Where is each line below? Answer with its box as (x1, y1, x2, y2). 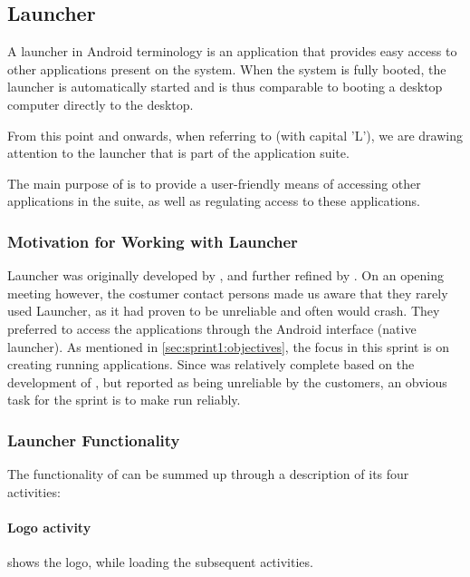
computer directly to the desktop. (7, 94, 194, 113)
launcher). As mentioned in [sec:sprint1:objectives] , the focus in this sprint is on (7, 337, 450, 356)
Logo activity (7, 517, 91, 536)
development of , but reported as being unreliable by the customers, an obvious (7, 372, 447, 391)
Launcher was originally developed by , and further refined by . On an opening (7, 266, 445, 285)
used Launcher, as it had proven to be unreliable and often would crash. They (7, 301, 440, 320)
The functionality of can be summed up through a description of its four (7, 465, 409, 484)
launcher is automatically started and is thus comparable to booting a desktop (7, 77, 443, 96)
